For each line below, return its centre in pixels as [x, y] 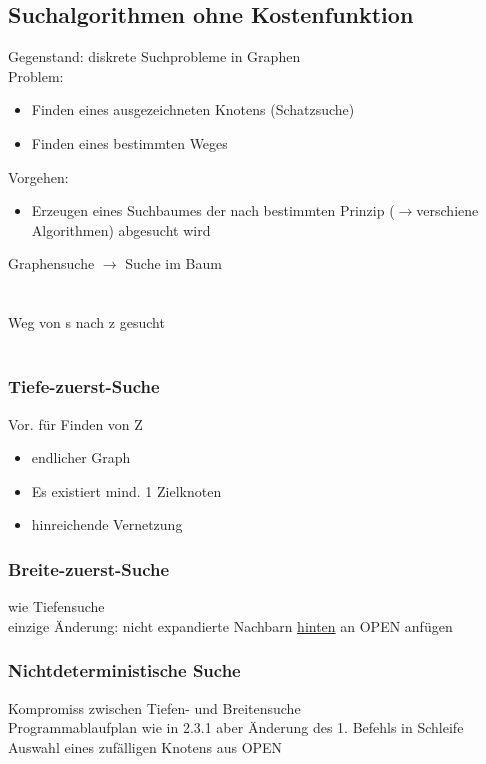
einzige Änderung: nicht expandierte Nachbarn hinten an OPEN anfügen [230, 625]
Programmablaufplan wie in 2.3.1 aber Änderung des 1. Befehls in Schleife [236, 727]
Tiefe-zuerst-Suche [84, 386]
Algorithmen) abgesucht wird [121, 229]
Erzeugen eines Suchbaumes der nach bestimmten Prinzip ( [213, 210]
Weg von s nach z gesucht [86, 322]
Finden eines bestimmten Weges [129, 142]
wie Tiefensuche [56, 606]
